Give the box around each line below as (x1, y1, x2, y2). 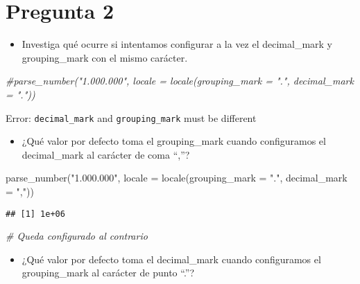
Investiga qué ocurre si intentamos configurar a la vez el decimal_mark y (22, 37, 333, 51)
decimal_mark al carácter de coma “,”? (22, 147, 190, 161)
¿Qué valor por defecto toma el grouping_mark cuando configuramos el (22, 134, 326, 148)
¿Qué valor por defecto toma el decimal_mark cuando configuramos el (22, 251, 321, 266)
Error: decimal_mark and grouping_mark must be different (6, 110, 257, 125)
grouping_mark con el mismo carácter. (22, 50, 188, 64)
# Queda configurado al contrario (6, 229, 148, 243)
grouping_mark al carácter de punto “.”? (22, 265, 195, 280)
